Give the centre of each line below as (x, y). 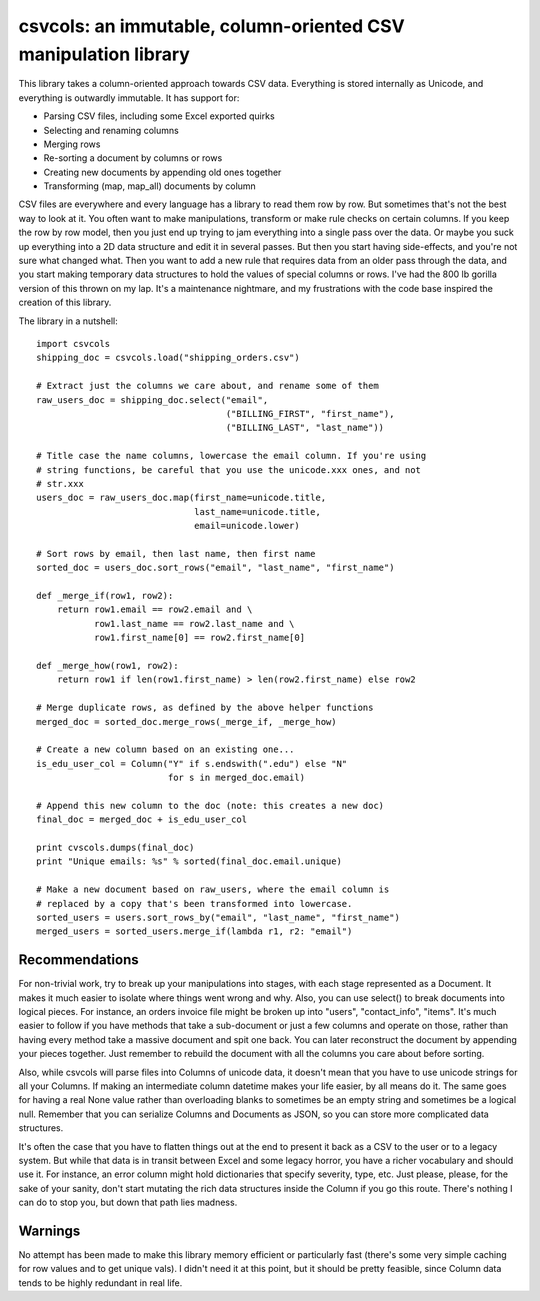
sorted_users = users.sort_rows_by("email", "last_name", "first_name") (218, 917)
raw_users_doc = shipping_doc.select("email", (152, 399)
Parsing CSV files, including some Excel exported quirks (159, 116)
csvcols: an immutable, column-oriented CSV (211, 26)
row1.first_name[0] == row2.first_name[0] (199, 638)
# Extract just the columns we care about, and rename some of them (207, 386)
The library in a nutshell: (68, 321)
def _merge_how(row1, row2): (107, 665)
